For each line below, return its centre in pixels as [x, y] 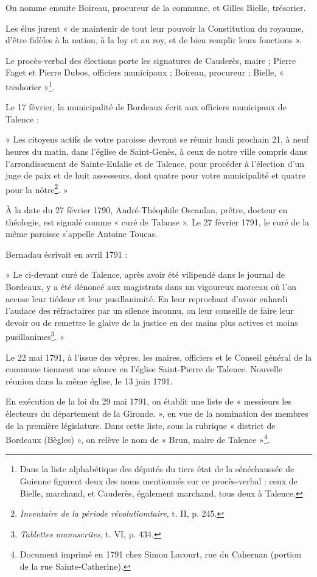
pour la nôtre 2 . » [37, 188]
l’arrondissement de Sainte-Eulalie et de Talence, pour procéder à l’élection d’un [155, 163]
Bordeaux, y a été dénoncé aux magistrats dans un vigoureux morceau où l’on [151, 286]
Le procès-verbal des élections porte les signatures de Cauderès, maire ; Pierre [151, 60]
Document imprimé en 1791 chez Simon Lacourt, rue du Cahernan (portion [161, 554]
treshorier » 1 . [30, 85]
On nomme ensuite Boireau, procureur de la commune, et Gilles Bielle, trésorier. [156, 7]
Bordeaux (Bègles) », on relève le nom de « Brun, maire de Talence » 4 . [138, 438]
